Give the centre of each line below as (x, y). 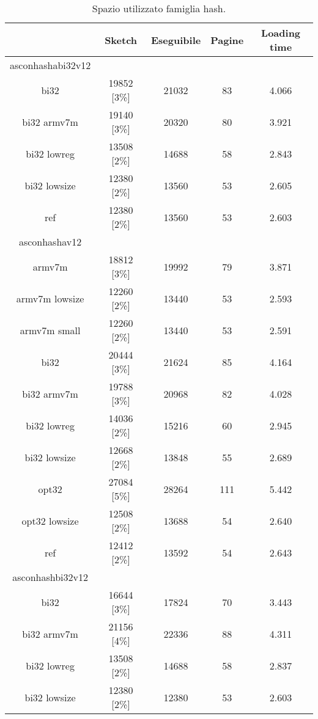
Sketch (121, 40)
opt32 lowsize (50, 520)
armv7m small (50, 330)
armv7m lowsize (50, 298)
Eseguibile (176, 40)
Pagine (227, 40)
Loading (281, 33)
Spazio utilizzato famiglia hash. (159, 8)
